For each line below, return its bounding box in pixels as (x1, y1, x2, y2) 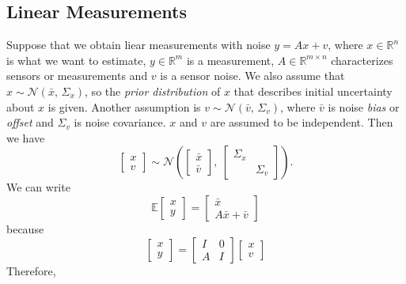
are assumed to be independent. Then (210, 114, 393, 131)
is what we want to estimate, (6, 51, 146, 68)
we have (6, 129, 45, 146)
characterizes (331, 51, 393, 68)
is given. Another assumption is (47, 98, 201, 115)
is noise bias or (328, 98, 400, 115)
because (6, 220, 44, 237)
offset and (6, 114, 54, 131)
